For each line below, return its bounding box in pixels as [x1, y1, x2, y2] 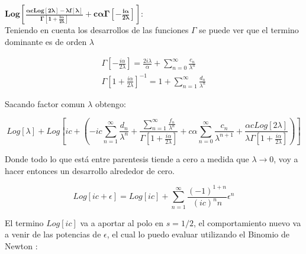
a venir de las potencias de [5, 228, 101, 240]
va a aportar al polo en [80, 216, 163, 229]
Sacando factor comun [5, 97, 85, 110]
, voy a [273, 153, 298, 165]
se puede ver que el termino [199, 24, 299, 36]
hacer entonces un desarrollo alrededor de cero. [5, 164, 175, 176]
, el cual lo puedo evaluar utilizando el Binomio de [107, 228, 289, 240]
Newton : [5, 239, 38, 252]
